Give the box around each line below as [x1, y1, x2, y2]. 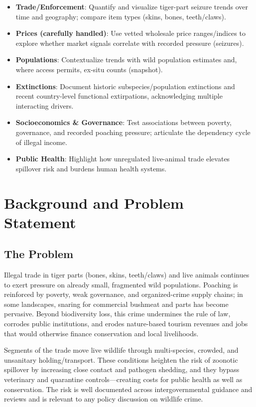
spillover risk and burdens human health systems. [15, 163, 167, 173]
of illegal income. [15, 136, 67, 147]
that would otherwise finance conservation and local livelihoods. [4, 328, 199, 338]
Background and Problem [4, 192, 184, 213]
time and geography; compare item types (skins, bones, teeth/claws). [15, 11, 226, 21]
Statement [4, 212, 76, 232]
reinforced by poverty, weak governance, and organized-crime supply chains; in [4, 289, 243, 299]
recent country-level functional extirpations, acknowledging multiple [15, 91, 223, 101]
